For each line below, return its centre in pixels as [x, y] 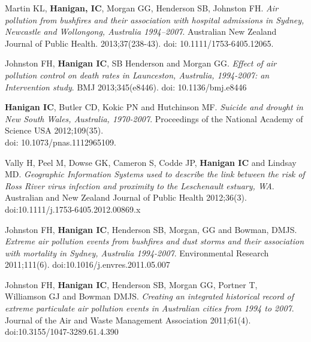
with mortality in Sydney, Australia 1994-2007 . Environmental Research [137, 252]
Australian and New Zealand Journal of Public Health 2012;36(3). [126, 197]
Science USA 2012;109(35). [54, 130]
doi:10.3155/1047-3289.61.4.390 [62, 332]
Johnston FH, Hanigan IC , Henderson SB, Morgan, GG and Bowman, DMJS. [151, 229]
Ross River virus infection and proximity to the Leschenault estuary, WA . [140, 185]
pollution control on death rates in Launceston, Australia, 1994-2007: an [137, 75]
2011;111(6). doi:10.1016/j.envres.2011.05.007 [87, 264]
